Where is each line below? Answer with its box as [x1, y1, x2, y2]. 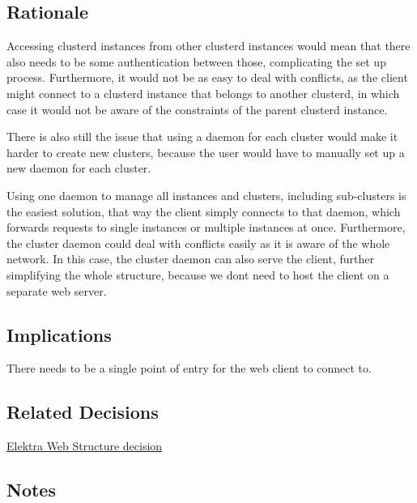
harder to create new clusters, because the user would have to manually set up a [6, 143, 405, 160]
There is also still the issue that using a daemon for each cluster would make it [6, 128, 398, 145]
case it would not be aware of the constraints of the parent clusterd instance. [6, 100, 388, 117]
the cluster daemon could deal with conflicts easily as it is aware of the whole [6, 234, 390, 251]
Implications [6, 322, 112, 347]
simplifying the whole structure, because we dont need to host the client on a [6, 266, 389, 283]
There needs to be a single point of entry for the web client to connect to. [6, 360, 372, 377]
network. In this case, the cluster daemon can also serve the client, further [6, 250, 374, 267]
